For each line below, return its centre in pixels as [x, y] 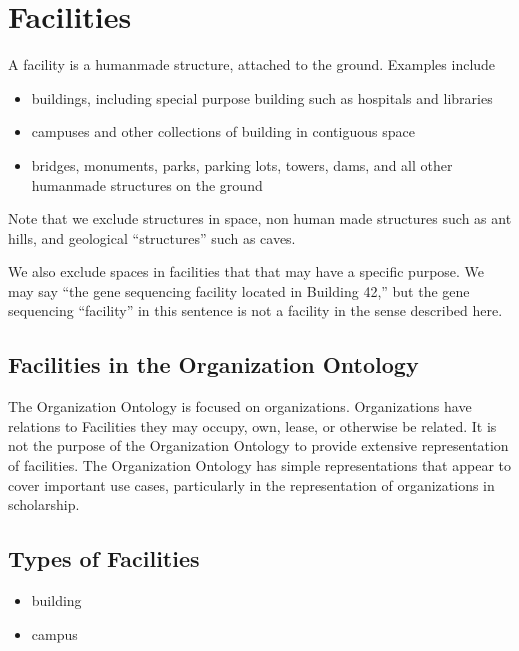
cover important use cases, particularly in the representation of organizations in [251, 484]
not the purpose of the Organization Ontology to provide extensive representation [258, 445]
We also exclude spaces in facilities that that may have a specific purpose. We [246, 271]
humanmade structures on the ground [147, 184]
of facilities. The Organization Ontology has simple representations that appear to [260, 465]
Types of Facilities [104, 558]
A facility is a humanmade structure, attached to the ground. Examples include [252, 64]
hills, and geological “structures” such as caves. [152, 237]
